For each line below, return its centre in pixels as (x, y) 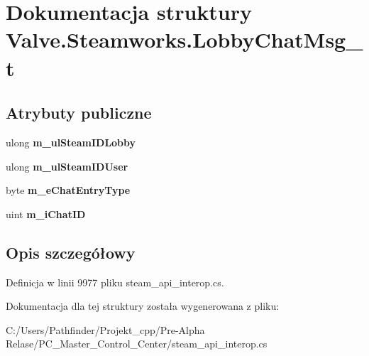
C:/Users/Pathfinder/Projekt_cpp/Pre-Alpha (105, 329)
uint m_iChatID (46, 214)
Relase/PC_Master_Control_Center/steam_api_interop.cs (137, 344)
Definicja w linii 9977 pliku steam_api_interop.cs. (115, 282)
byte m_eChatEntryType (68, 190)
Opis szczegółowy (71, 252)
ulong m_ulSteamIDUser (67, 166)
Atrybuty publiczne (79, 113)
